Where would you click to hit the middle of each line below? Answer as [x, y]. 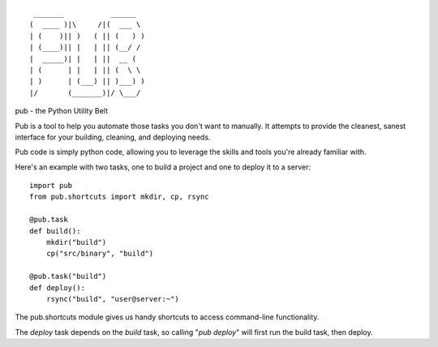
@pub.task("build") [68, 276]
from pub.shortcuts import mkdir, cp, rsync [120, 197]
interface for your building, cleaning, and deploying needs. [113, 137]
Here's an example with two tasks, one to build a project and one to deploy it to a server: [163, 167]
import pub [51, 186]
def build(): [55, 231]
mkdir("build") [76, 242]
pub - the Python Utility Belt [62, 111]
